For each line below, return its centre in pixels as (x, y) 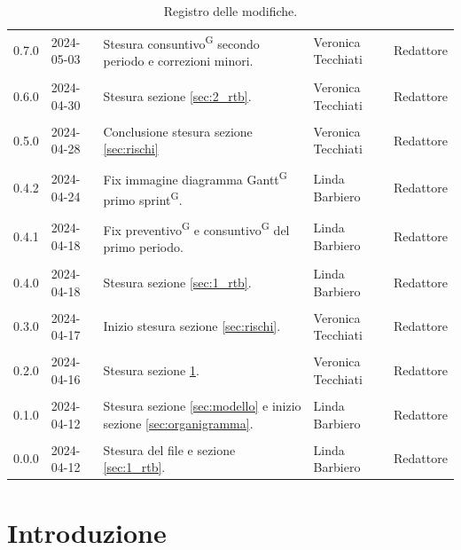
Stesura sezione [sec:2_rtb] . (177, 95)
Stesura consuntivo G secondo (181, 42)
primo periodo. (143, 246)
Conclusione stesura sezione (178, 131)
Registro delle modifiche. (230, 11)
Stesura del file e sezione (169, 449)
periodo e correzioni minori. (178, 61)
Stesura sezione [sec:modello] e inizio (202, 405)
